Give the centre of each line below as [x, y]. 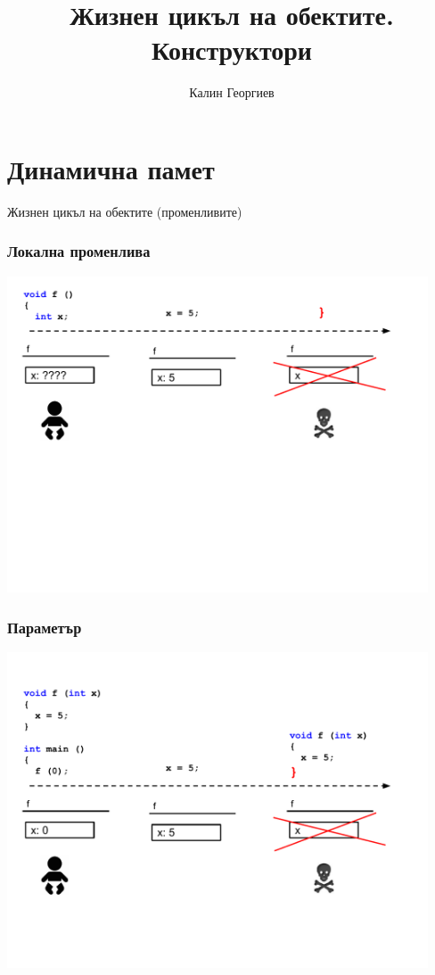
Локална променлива [79, 251]
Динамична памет [111, 168]
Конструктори [232, 50]
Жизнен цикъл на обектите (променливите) [125, 211]
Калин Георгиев [232, 92]
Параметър [45, 627]
